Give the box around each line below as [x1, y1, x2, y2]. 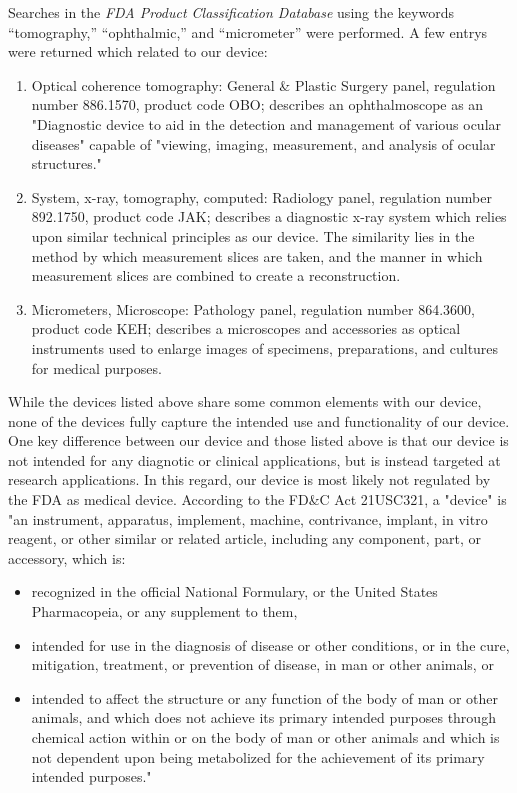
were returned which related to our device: [8, 41, 268, 62]
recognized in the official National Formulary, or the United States [31, 581, 438, 602]
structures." [31, 153, 102, 174]
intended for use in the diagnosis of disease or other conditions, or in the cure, [31, 634, 510, 655]
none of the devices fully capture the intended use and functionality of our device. [8, 410, 510, 431]
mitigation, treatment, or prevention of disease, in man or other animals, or [31, 654, 494, 675]
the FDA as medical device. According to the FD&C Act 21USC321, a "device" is [8, 489, 507, 510]
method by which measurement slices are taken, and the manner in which [31, 245, 483, 266]
